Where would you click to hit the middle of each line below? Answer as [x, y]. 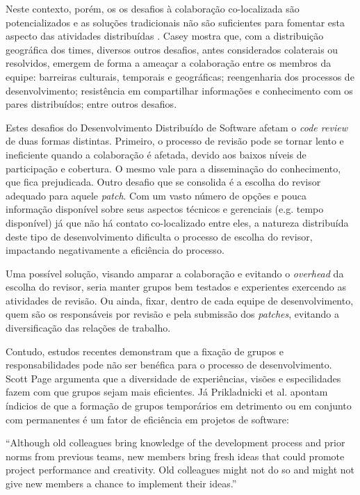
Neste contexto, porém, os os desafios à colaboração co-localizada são [153, 8]
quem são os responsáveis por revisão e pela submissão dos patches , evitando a [173, 314]
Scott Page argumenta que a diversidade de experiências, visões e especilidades [173, 378]
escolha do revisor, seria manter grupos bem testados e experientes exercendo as [176, 287]
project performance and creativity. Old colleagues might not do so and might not [180, 470]
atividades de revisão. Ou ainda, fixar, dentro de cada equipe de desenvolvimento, [180, 300]
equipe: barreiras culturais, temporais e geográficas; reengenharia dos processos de [180, 76]
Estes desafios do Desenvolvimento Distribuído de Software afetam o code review [177, 127]
